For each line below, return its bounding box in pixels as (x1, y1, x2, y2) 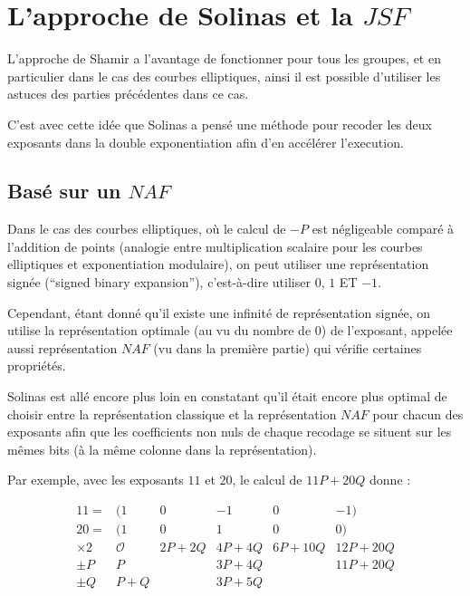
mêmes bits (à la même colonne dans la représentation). (7, 439, 317, 458)
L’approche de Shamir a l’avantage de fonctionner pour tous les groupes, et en (7, 49, 441, 68)
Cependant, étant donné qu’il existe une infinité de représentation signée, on (7, 303, 430, 322)
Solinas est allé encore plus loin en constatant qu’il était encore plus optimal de (7, 387, 447, 406)
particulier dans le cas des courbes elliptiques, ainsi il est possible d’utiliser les (7, 66, 441, 85)
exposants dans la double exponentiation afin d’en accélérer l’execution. (7, 132, 404, 151)
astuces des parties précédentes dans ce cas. (7, 84, 249, 103)
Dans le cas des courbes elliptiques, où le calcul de (7, 219, 286, 238)
